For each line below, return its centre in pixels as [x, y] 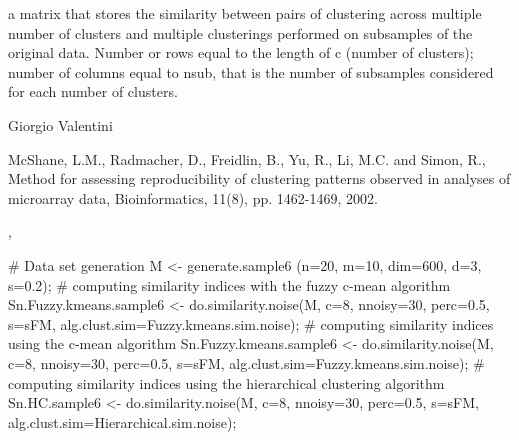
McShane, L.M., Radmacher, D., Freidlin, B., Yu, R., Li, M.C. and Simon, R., [247, 158]
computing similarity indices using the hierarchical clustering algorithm [226, 382]
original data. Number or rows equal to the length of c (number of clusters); [241, 52]
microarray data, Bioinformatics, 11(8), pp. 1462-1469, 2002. [193, 197]
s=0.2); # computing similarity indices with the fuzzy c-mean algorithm [229, 284]
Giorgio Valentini [60, 124]
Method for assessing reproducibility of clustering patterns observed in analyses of [259, 178]
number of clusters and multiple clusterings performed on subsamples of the [240, 32]
